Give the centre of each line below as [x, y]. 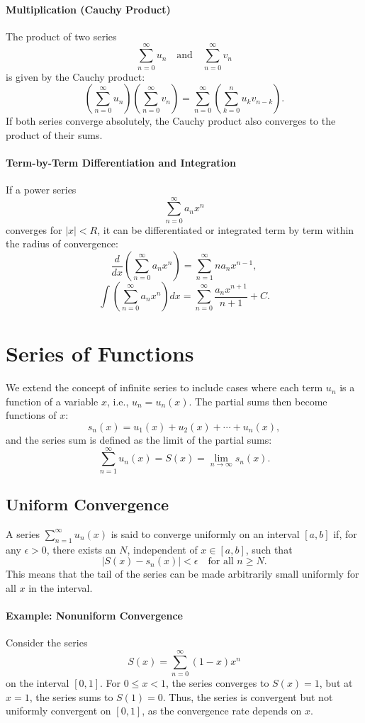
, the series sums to [71, 696]
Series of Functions [100, 353]
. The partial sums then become [258, 401]
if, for [345, 533]
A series [23, 533]
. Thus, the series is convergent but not [248, 696]
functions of [31, 415]
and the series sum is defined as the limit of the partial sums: [139, 439]
